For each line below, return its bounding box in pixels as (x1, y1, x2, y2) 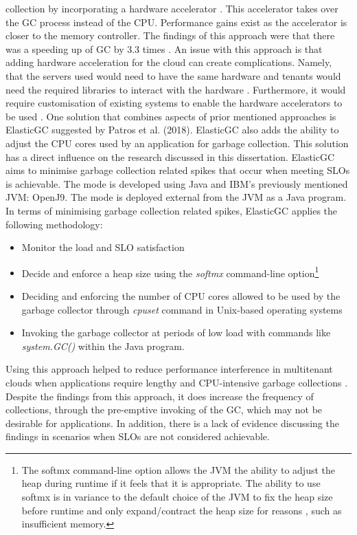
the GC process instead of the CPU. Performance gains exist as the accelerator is (5, 14, 347, 29)
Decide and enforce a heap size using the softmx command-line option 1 (21, 263, 319, 280)
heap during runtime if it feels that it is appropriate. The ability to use (21, 476, 321, 490)
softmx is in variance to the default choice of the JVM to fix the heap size (21, 490, 333, 504)
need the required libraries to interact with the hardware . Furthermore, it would (5, 82, 346, 96)
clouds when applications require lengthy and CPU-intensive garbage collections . (5, 375, 348, 389)
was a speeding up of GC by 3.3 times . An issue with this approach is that (5, 41, 323, 56)
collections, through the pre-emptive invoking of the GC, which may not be (5, 402, 323, 417)
